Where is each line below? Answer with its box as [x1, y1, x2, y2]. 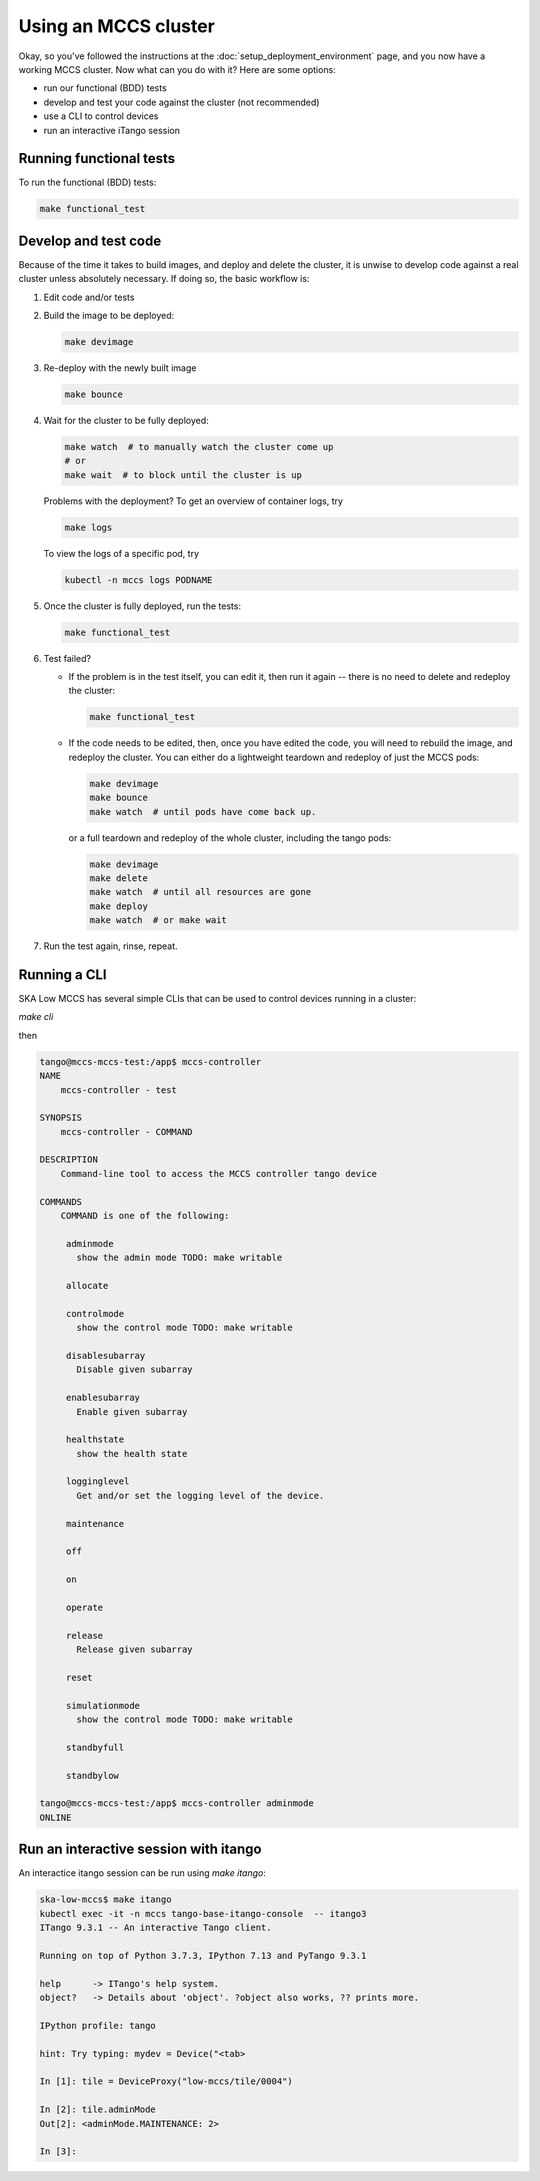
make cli [18, 1011, 54, 1023]
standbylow [65, 1770, 120, 1781]
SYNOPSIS [39, 1112, 83, 1124]
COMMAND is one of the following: [60, 1210, 230, 1222]
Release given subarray [76, 1644, 194, 1655]
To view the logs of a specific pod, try [43, 547, 200, 559]
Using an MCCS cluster [18, 15, 215, 37]
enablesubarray [65, 1392, 140, 1404]
